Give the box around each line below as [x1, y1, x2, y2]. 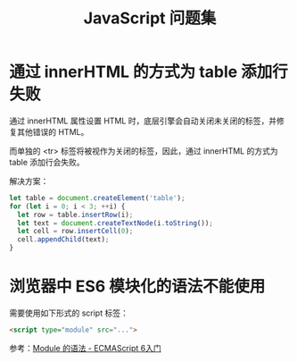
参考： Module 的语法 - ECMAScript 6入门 [9, 342, 162, 353]
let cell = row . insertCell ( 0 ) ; [17, 227, 134, 236]
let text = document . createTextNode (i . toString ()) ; [17, 218, 214, 228]
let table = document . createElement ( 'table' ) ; [9, 193, 186, 202]
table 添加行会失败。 [9, 156, 85, 167]
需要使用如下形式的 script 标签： [9, 307, 129, 318]
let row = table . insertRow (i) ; [17, 210, 134, 219]
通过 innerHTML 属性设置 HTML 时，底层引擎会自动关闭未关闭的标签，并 [9, 115, 277, 126]
